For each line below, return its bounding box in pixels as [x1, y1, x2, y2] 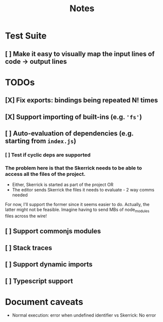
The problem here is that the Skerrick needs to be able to [5, 164, 143, 171]
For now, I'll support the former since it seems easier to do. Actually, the [5, 202, 150, 208]
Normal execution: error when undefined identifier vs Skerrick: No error [12, 312, 156, 318]
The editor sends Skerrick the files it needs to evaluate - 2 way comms [12, 187, 155, 193]
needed [12, 192, 28, 198]
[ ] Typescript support [5, 277, 73, 285]
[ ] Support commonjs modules [5, 227, 101, 235]
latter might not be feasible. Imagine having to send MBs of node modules [5, 207, 150, 213]
